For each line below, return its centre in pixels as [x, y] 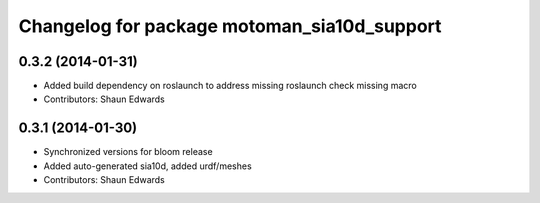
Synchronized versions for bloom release [128, 152]
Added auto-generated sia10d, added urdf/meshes [147, 166]
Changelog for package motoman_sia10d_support [230, 26]
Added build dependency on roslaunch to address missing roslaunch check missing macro [230, 86]
